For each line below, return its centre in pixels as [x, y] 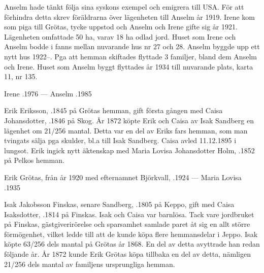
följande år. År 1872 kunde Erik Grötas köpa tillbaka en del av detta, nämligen [127, 254]
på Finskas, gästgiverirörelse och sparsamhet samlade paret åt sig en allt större [127, 224]
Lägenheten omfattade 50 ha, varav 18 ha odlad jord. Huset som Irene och [120, 36]
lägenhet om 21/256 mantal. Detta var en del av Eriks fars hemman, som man [126, 130]
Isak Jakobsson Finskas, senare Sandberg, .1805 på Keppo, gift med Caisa [119, 204]
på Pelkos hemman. [34, 160]
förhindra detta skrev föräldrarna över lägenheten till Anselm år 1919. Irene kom [130, 16]
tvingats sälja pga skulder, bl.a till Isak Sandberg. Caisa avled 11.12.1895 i [120, 140]
